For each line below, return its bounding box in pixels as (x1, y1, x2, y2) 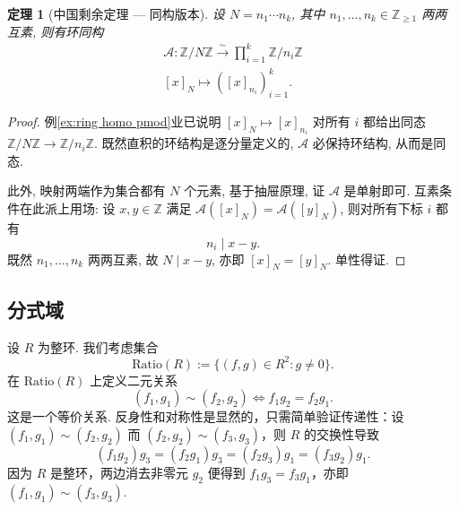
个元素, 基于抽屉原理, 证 (184, 181, 325, 200)
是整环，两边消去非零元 (49, 462, 188, 481)
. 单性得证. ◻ (327, 249, 406, 268)
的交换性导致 (304, 424, 380, 443)
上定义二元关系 (90, 370, 178, 389)
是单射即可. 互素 (343, 181, 440, 200)
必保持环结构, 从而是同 (312, 134, 446, 152)
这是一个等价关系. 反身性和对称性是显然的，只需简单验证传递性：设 (7, 407, 404, 426)
